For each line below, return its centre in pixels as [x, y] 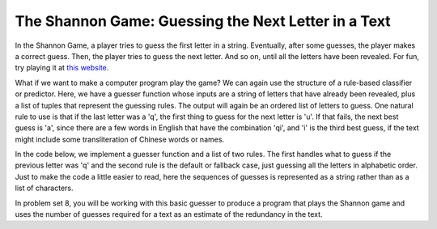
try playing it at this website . [62, 68]
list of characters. [44, 188]
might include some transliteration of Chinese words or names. [120, 139]
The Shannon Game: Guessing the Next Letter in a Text [203, 21]
